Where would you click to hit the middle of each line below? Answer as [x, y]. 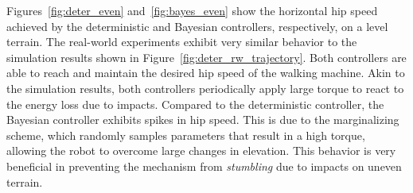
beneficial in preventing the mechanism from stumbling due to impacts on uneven [204, 166]
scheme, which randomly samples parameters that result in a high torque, [186, 135]
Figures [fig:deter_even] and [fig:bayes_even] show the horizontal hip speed [192, 10]
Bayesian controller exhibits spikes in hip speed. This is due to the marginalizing [203, 120]
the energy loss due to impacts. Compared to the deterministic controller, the [195, 104]
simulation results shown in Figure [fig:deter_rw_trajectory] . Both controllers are [206, 57]
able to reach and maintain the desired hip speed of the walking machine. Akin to [206, 73]
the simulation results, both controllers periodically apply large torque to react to [205, 88]
